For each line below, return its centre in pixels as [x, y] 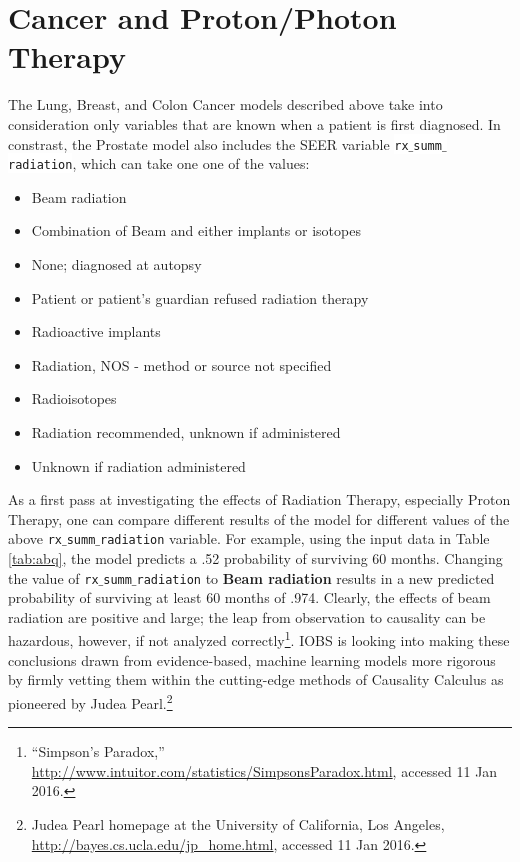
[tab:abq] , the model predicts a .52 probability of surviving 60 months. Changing [255, 558]
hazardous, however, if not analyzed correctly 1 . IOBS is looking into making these [259, 639]
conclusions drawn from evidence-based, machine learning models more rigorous [252, 659]
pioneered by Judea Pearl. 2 [90, 701]
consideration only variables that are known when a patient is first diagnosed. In [254, 123]
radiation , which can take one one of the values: [159, 163]
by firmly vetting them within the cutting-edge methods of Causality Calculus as [256, 679]
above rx [35, 538]
